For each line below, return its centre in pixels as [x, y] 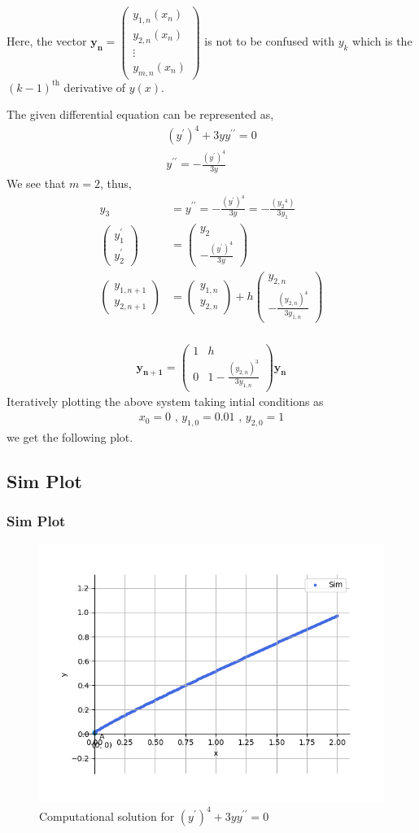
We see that [36, 183]
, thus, [116, 183]
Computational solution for [107, 816]
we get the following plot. [70, 436]
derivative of [95, 87]
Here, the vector [47, 41]
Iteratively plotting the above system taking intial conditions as [165, 401]
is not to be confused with [269, 41]
